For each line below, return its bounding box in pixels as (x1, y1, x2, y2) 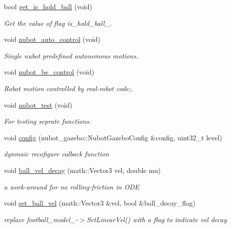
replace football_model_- (4, 214, 78, 224)
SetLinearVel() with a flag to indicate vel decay (86, 214, 227, 224)
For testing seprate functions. (4, 116, 92, 126)
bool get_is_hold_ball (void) (4, 1, 92, 11)
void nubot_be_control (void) (4, 67, 95, 77)
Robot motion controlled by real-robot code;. (4, 83, 133, 93)
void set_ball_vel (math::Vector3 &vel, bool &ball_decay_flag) (4, 198, 195, 208)
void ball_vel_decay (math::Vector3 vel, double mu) (4, 165, 161, 175)
